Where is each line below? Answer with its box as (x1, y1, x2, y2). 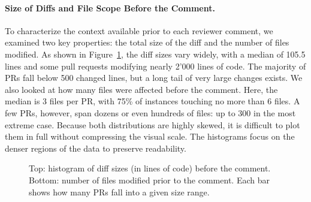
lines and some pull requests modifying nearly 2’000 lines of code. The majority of (5, 59, 306, 72)
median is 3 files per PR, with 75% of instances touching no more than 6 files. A (5, 95, 300, 107)
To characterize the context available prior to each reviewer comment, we (5, 24, 273, 37)
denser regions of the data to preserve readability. (5, 141, 186, 154)
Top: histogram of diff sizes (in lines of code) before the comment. (29, 162, 271, 174)
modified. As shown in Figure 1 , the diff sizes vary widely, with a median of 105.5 (5, 47, 306, 60)
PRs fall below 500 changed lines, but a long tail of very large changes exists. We (5, 71, 303, 84)
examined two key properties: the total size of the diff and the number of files (5, 36, 289, 49)
